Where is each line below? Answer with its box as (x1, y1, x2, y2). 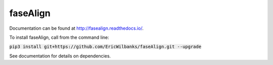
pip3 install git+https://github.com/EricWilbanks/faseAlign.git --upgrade (9, 44, 202, 50)
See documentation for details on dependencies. (9, 53, 111, 59)
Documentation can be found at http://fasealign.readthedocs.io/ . (9, 25, 144, 31)
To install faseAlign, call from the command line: (9, 34, 110, 40)
